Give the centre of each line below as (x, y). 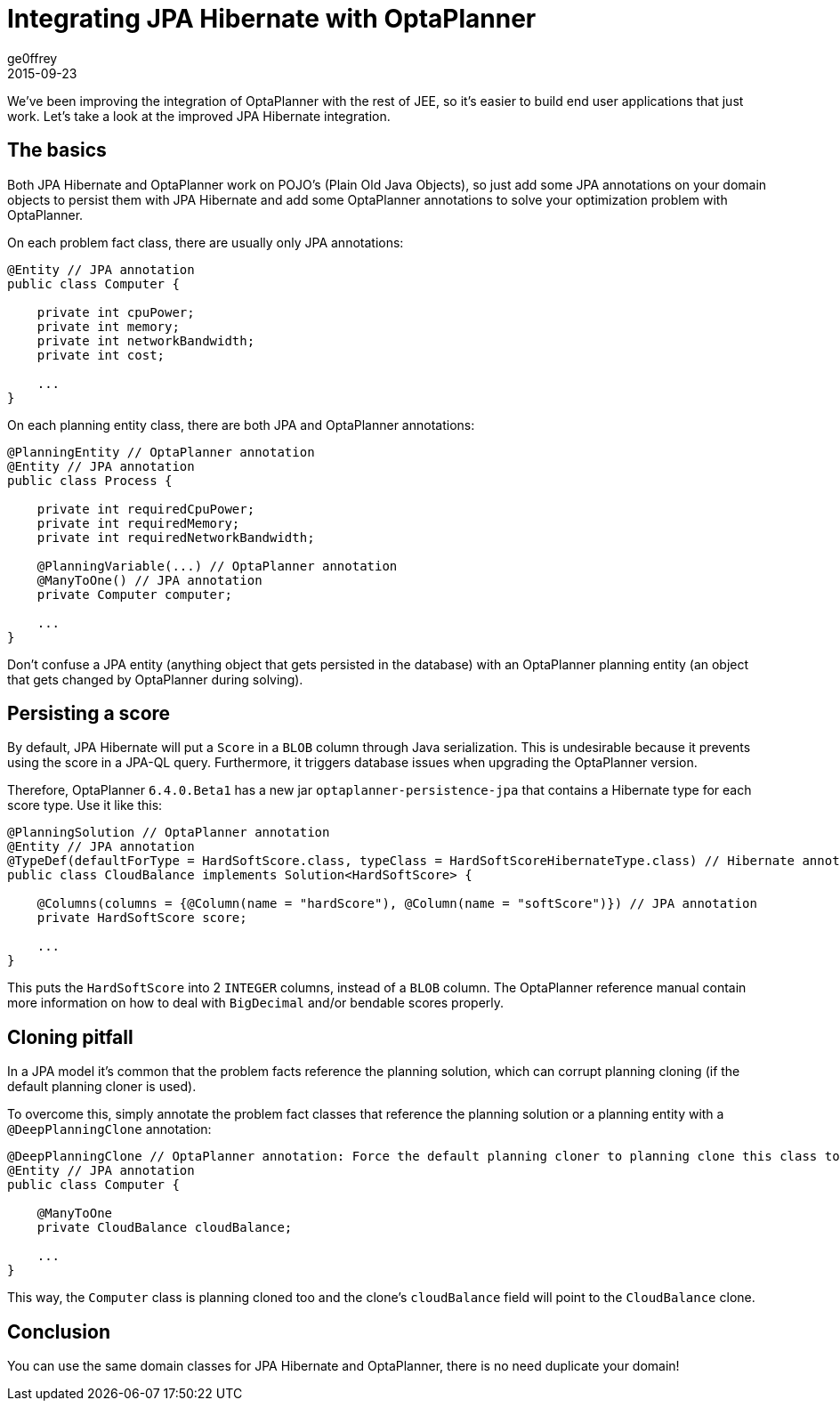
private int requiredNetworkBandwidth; (176, 537)
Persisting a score (89, 714)
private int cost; (101, 355)
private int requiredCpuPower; (146, 509)
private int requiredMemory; (138, 523)
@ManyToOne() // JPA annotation (149, 580)
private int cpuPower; (116, 312)
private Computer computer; (134, 594)
